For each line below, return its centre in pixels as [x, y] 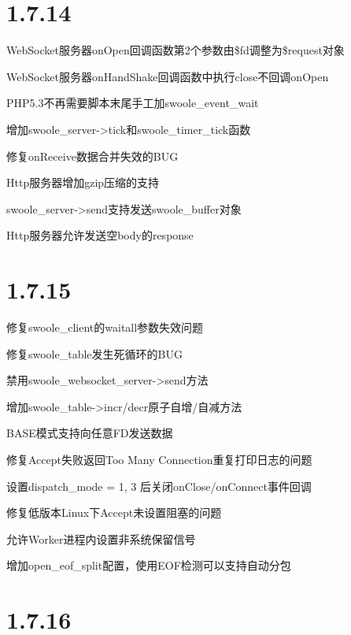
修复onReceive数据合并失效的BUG [92, 156]
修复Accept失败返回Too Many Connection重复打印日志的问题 [159, 459]
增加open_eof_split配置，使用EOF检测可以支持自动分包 [149, 565]
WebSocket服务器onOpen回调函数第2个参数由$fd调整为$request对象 [175, 50]
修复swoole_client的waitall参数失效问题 [105, 327]
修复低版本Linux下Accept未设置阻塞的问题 [114, 512]
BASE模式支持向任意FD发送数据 [90, 433]
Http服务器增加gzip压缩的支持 [83, 182]
